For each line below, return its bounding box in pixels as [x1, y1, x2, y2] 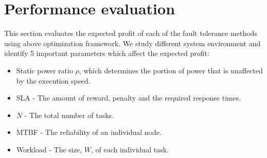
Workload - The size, [16, 144, 82, 154]
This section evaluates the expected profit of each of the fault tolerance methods [4, 28, 257, 38]
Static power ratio [16, 65, 73, 75]
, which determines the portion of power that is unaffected [79, 65, 263, 75]
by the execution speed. [16, 75, 91, 86]
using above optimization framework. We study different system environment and [4, 37, 261, 48]
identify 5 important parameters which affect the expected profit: [4, 48, 209, 58]
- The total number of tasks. [24, 109, 114, 120]
